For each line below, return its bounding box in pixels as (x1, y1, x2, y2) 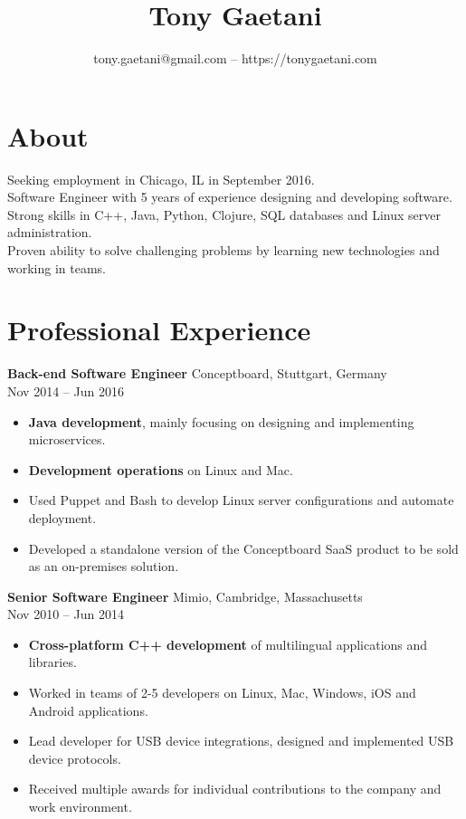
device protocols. (28, 748, 121, 767)
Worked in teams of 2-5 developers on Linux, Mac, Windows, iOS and (28, 683, 416, 702)
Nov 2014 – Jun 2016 (7, 381, 124, 400)
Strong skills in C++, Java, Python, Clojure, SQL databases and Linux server (7, 205, 441, 224)
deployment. (28, 508, 97, 527)
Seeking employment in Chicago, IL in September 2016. (7, 169, 315, 188)
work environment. (28, 797, 132, 816)
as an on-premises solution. (28, 557, 179, 576)
